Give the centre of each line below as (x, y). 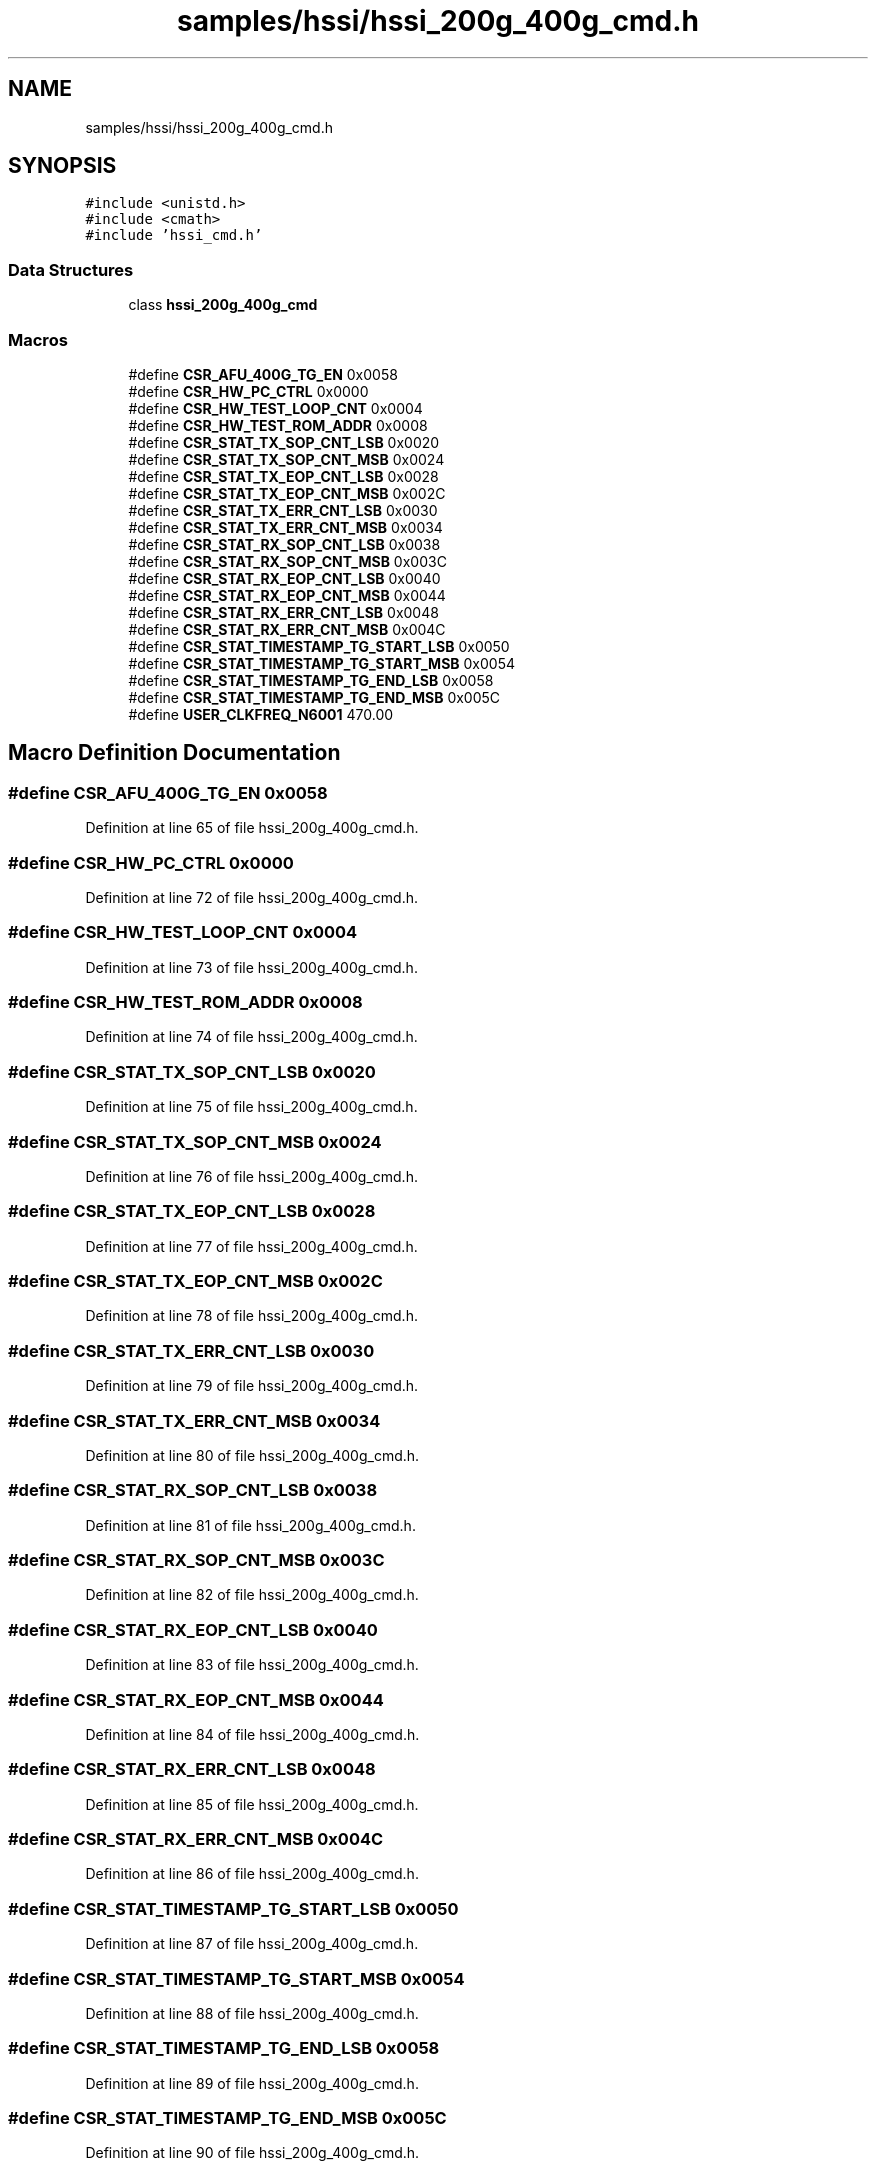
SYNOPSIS (62, 166)
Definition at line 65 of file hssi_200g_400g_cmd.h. (252, 828)
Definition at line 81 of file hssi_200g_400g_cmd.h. (250, 1525)
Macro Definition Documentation (174, 753)
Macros (38, 339)
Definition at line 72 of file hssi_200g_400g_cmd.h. (252, 897)
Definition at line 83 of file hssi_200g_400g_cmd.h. (252, 1665)
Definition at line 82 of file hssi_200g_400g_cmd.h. (252, 1595)
